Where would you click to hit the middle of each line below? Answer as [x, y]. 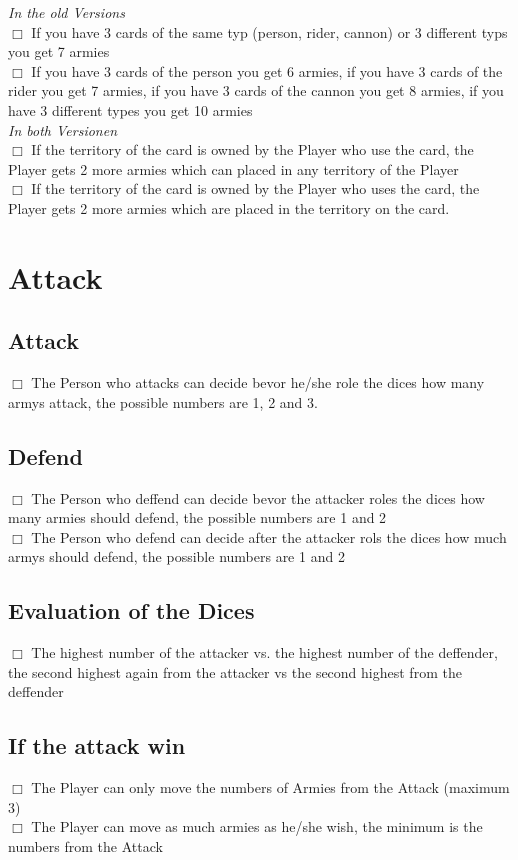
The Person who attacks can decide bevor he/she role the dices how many [258, 382]
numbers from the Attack [85, 845]
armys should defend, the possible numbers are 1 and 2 [176, 556]
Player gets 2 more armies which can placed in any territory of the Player [233, 168]
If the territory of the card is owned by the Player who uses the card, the [255, 188]
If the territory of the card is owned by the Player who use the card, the [252, 149]
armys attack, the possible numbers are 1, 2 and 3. [163, 401]
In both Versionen [63, 129]
